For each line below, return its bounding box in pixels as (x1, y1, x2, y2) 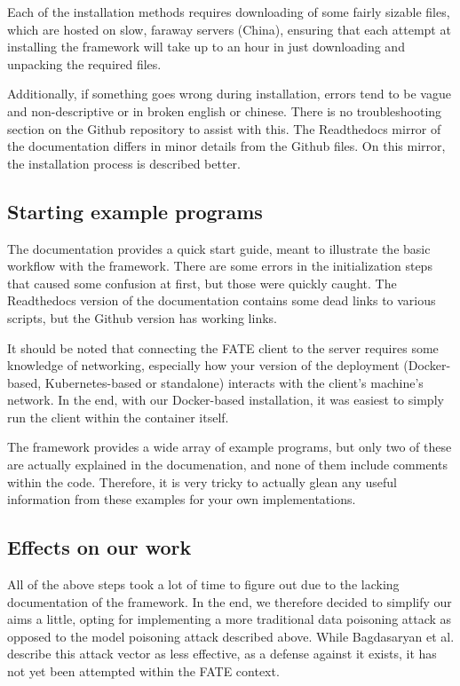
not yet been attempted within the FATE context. (7, 662, 280, 681)
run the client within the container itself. (7, 407, 229, 426)
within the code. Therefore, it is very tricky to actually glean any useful (7, 472, 397, 491)
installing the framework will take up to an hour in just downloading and (7, 37, 405, 56)
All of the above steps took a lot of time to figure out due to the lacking (7, 575, 400, 594)
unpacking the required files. (7, 54, 162, 73)
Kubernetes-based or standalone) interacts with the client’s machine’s (44, 373, 424, 391)
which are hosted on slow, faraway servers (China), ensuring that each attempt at (7, 20, 451, 38)
